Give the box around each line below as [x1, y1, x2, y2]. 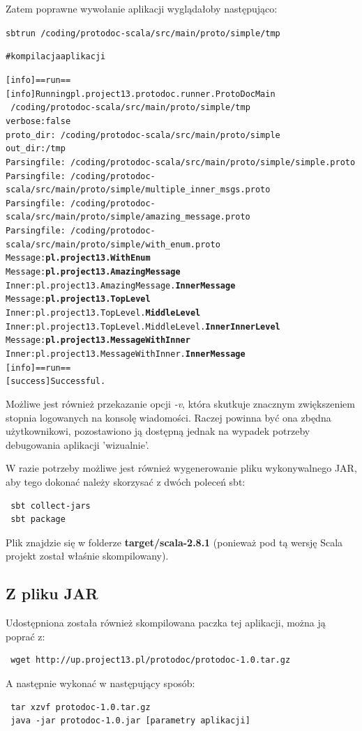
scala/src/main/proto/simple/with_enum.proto [6, 239, 220, 249]
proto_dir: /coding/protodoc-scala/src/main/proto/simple [6, 130, 280, 140]
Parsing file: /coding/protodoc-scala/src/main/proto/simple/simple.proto [6, 157, 356, 167]
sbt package [10, 514, 66, 525]
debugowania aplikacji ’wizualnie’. [6, 437, 149, 452]
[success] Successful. [6, 376, 106, 387]
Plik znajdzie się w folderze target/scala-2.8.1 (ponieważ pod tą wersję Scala [6, 534, 343, 549]
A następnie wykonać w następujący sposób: [6, 675, 195, 690]
